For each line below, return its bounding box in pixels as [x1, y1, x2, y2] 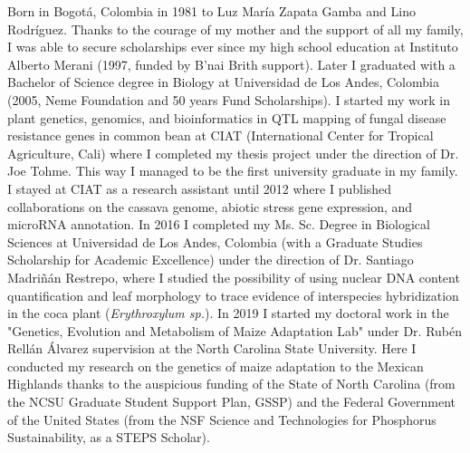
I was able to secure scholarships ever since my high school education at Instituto [7, 37, 458, 56]
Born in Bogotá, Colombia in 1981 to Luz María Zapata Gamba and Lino [7, 2, 416, 20]
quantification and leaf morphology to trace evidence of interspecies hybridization [7, 285, 459, 304]
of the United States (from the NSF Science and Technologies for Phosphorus [7, 410, 436, 429]
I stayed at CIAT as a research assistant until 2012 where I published [7, 178, 392, 198]
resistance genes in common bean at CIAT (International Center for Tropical [7, 126, 434, 145]
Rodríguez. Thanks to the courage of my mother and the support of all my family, [7, 19, 464, 38]
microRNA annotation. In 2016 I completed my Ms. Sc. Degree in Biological [7, 215, 430, 234]
